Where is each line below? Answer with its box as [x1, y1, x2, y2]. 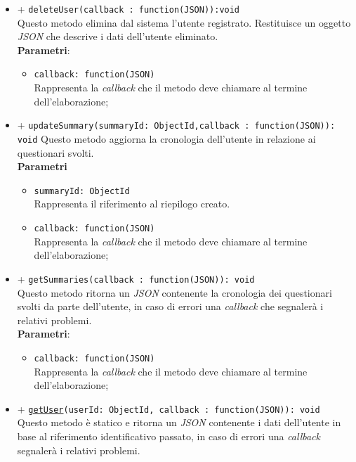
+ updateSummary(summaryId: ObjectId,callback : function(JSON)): [17, 117, 336, 132]
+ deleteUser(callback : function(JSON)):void [17, 1, 240, 15]
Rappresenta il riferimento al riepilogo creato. [34, 196, 230, 211]
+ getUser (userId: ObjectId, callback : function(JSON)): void [17, 401, 320, 416]
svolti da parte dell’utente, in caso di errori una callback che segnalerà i [17, 299, 324, 314]
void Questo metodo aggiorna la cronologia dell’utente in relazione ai [17, 131, 316, 146]
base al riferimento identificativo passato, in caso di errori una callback [17, 429, 321, 443]
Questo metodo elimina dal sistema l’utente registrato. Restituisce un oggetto [17, 15, 351, 30]
